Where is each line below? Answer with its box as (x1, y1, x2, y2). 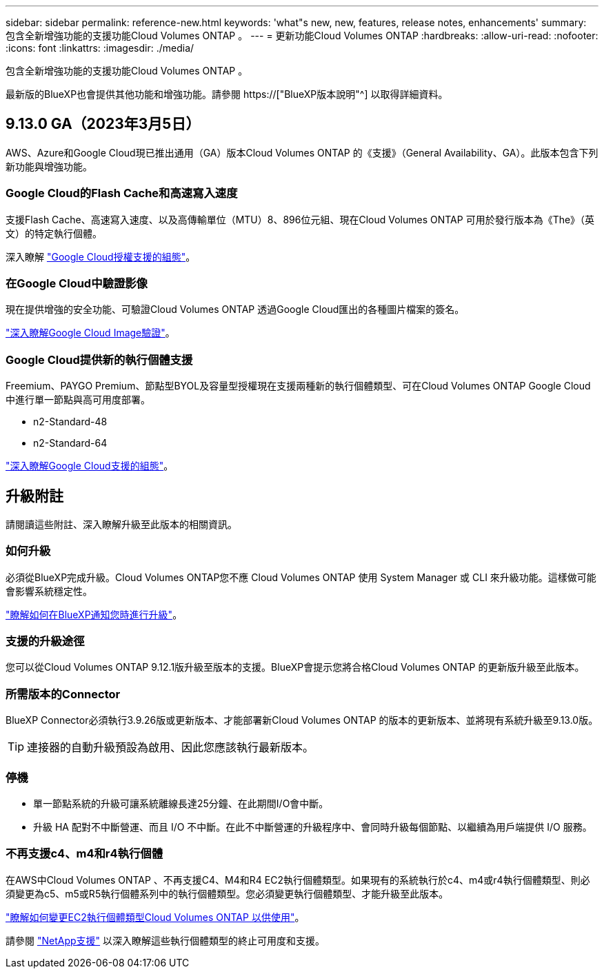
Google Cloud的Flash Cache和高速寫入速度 (6, 186, 238, 201)
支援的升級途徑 (6, 634, 85, 649)
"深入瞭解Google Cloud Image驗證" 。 (6, 327, 175, 339)
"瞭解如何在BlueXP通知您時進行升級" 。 (6, 608, 183, 620)
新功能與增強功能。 (6, 160, 92, 172)
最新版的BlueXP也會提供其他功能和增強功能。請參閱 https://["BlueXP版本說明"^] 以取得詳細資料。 (6, 88, 448, 100)
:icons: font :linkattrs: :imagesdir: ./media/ (6, 42, 194, 54)
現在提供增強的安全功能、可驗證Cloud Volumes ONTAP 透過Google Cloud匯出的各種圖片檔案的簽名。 (6, 303, 465, 316)
